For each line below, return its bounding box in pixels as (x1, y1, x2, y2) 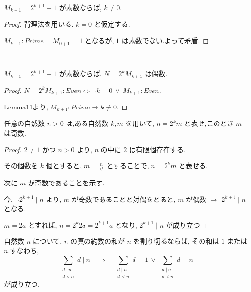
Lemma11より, (4, 102, 48, 111)
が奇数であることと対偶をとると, (71, 194, 176, 204)
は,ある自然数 (66, 118, 109, 128)
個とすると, (46, 160, 82, 170)
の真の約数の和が (70, 236, 125, 246)
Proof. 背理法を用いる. (4, 19, 74, 29)
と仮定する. (94, 19, 130, 29)
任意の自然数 (4, 118, 45, 128)
